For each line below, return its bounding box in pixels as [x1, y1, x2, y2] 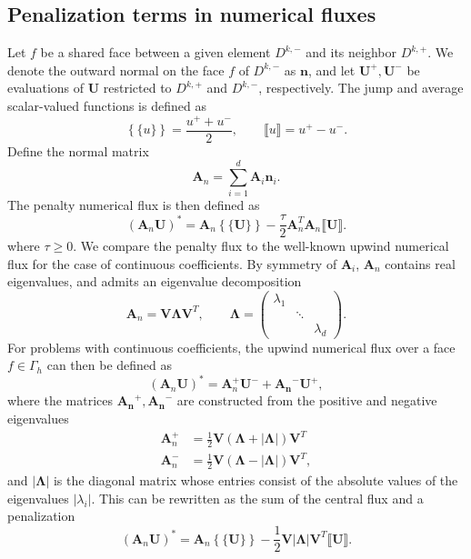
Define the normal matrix [7, 141, 149, 160]
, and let [307, 60, 356, 79]
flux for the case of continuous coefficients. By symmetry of [7, 254, 337, 273]
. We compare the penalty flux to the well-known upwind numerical [73, 236, 449, 255]
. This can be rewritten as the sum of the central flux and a [91, 488, 424, 507]
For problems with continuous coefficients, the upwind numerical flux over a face [7, 337, 456, 356]
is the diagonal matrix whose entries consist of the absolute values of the [53, 471, 458, 490]
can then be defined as [46, 355, 173, 374]
